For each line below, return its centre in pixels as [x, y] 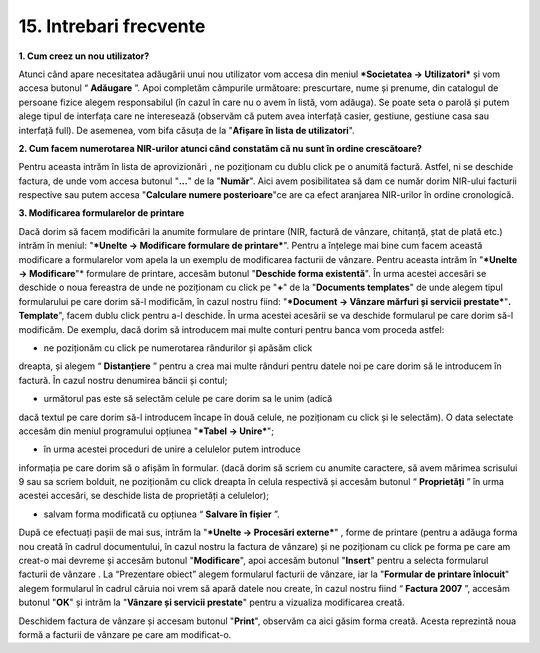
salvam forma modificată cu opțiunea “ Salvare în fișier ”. [161, 514]
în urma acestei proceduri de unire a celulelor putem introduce [172, 449]
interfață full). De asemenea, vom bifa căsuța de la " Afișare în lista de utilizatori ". [186, 130]
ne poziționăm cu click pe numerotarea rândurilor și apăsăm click [178, 347]
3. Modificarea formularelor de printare [101, 213]
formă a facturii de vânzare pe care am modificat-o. [125, 634]
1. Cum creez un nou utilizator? [84, 56]
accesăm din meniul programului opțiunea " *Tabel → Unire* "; [146, 431]
